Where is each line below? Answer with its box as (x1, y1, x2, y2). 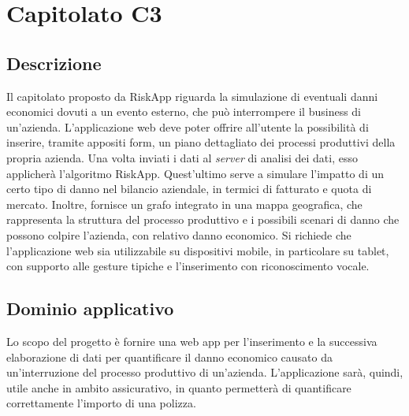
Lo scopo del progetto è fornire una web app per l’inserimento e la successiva (6, 332, 377, 349)
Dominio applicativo (6, 296, 174, 321)
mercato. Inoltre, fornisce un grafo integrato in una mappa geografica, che (6, 195, 363, 212)
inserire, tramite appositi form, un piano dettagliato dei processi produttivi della (6, 134, 396, 150)
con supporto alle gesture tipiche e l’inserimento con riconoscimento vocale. (6, 258, 370, 274)
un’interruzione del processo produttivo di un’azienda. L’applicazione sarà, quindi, (6, 364, 403, 381)
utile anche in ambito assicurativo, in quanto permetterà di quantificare (6, 379, 351, 396)
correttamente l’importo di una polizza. (6, 395, 196, 411)
